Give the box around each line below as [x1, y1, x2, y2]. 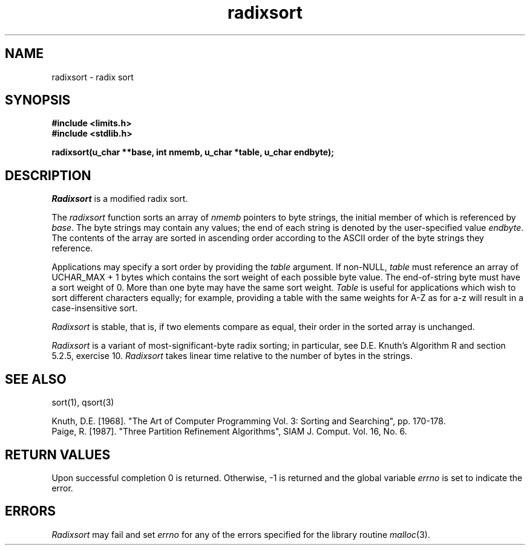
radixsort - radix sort [51, 71, 134, 82]
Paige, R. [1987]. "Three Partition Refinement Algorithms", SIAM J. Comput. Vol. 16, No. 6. [51, 426, 407, 437]
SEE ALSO [5, 371, 67, 387]
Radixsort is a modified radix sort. [51, 193, 188, 204]
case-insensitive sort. [51, 303, 138, 314]
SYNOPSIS [5, 92, 71, 108]
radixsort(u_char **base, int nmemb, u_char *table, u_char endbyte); [51, 147, 335, 158]
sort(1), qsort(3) [51, 397, 114, 408]
